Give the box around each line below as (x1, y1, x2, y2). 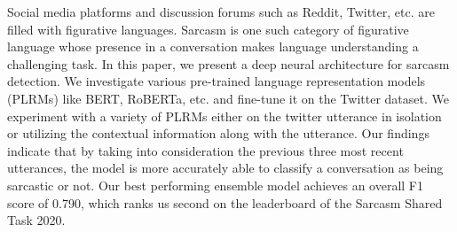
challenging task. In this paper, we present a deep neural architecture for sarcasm (7, 54, 450, 73)
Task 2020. (7, 211, 66, 229)
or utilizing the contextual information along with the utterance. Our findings (7, 124, 429, 143)
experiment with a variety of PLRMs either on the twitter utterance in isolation (7, 106, 442, 125)
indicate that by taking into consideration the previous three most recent (7, 141, 404, 159)
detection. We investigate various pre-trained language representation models (7, 72, 426, 90)
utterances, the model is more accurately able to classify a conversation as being (7, 159, 444, 177)
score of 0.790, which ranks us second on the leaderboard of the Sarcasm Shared (7, 193, 443, 212)
